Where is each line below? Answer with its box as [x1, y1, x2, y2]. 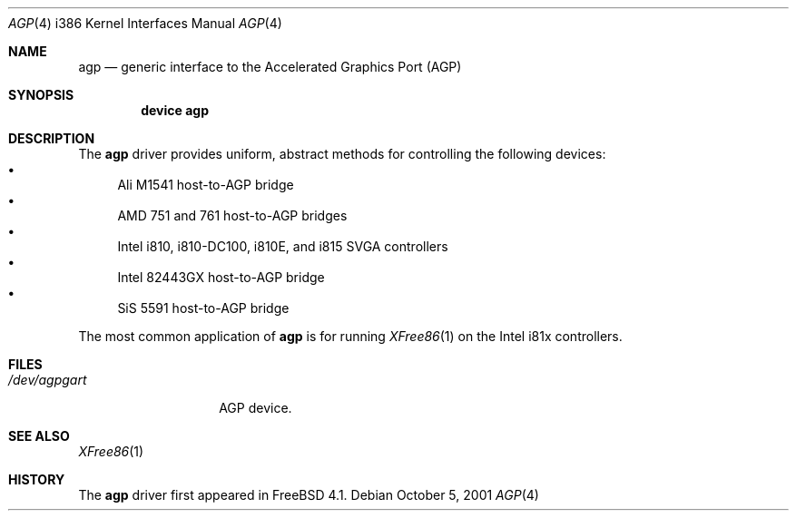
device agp [141, 103, 209, 118]
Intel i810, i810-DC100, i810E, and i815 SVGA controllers [117, 239, 448, 254]
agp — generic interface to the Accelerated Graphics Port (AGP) [78, 59, 462, 74]
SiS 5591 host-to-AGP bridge [117, 300, 290, 316]
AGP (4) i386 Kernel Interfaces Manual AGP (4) [8, 15, 282, 31]
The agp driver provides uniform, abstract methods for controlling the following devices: [78, 146, 606, 161]
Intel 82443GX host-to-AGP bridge [117, 269, 325, 285]
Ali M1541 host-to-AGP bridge [117, 177, 294, 192]
